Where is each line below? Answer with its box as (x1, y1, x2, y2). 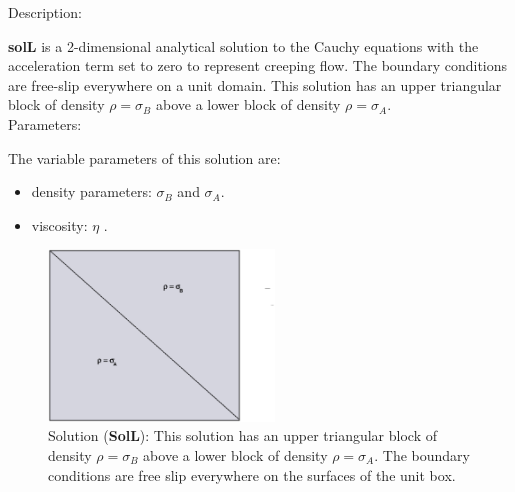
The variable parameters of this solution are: (8, 147, 281, 168)
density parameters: (31, 181, 152, 202)
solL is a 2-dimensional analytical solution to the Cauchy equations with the (8, 35, 479, 56)
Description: (8, 2, 82, 22)
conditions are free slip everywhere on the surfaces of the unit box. (48, 464, 456, 485)
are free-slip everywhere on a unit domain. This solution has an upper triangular (8, 74, 502, 95)
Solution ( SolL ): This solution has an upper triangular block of (48, 425, 437, 446)
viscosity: (31, 214, 88, 235)
